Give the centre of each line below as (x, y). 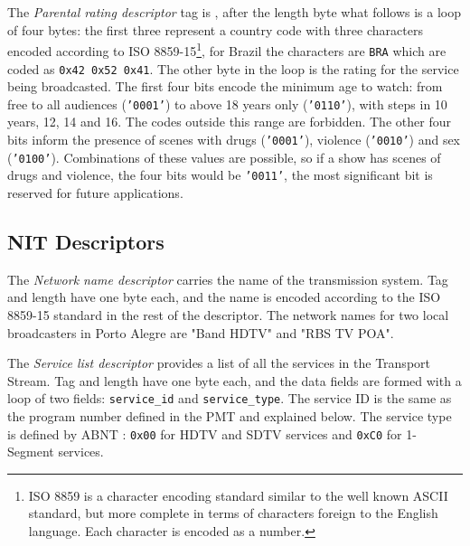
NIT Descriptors (86, 241)
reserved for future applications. (95, 192)
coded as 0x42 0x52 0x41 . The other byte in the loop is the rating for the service (233, 68)
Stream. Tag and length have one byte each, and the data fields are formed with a (235, 380)
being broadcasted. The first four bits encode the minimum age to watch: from (225, 86)
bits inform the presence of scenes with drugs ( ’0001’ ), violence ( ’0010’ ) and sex (234, 139)
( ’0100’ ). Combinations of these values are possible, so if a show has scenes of (224, 157)
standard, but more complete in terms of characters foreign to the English (233, 513)
